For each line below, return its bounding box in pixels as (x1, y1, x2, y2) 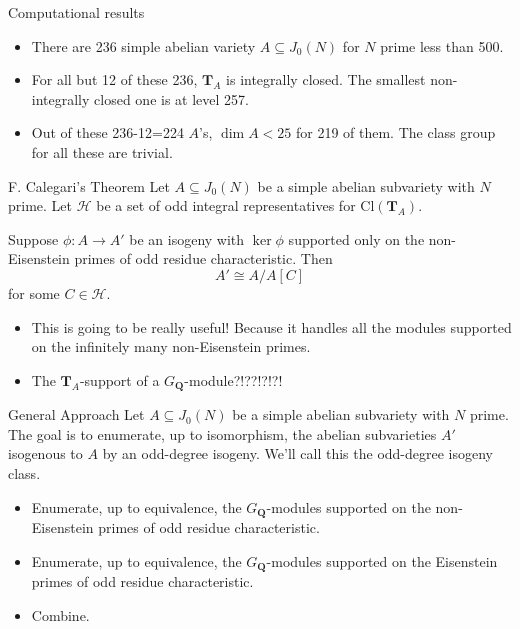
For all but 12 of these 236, (31, 69, 198, 90)
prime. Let (8, 195, 73, 216)
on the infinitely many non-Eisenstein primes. (31, 336, 311, 357)
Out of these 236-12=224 (31, 122, 184, 143)
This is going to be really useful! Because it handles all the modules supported (31, 316, 512, 337)
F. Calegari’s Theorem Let (8, 175, 170, 196)
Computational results (8, 2, 145, 22)
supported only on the (288, 228, 425, 249)
